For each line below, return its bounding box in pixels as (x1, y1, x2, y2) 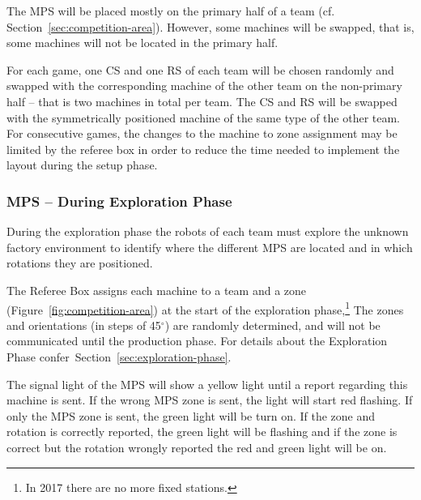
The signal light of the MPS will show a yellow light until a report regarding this (6, 375, 408, 392)
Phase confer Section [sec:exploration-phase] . (6, 348, 232, 365)
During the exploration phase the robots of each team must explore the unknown (6, 223, 409, 240)
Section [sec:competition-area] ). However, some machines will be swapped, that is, (6, 18, 415, 35)
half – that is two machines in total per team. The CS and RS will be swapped (6, 92, 398, 109)
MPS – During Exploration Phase (6, 190, 232, 211)
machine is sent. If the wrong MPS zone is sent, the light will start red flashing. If (6, 391, 413, 408)
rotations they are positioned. (6, 254, 153, 271)
